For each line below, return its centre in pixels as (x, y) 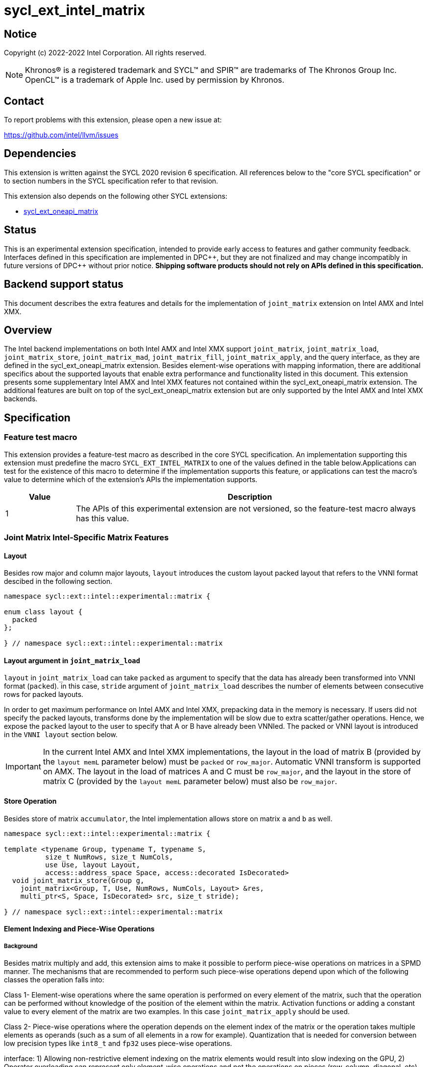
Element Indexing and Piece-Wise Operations (79, 929)
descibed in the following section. (58, 581)
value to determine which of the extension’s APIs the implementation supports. (131, 479)
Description (250, 497)
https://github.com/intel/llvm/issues (61, 135)
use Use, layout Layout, (93, 865)
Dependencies (40, 154)
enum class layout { (43, 612)
